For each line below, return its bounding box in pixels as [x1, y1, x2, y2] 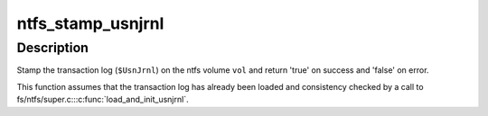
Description [16, 40, 89, 56]
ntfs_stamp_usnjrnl [16, 13, 164, 33]
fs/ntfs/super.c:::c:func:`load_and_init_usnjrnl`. [16, 94, 189, 105]
